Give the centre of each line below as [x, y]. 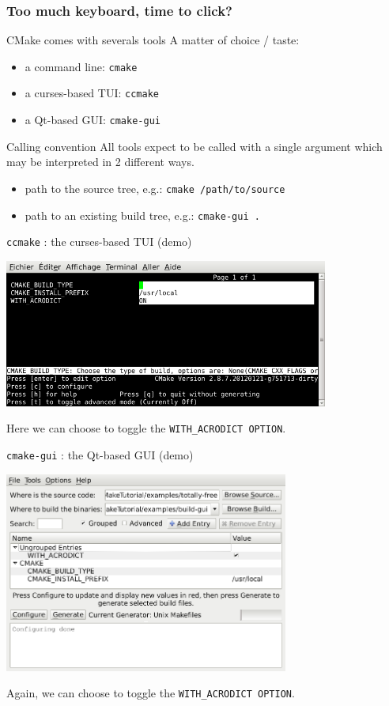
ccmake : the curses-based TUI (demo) [99, 242]
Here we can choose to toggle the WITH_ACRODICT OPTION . [146, 428]
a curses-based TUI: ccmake [92, 93]
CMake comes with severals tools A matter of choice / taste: [153, 40]
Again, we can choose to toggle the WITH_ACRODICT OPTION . [151, 693]
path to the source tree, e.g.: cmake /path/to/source [155, 188]
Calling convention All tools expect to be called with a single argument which [194, 146]
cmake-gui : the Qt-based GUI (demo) [100, 455]
